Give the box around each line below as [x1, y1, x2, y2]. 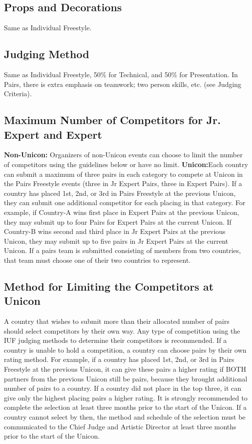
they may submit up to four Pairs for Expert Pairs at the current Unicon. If [4, 216, 231, 227]
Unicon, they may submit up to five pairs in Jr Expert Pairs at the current [4, 235, 229, 246]
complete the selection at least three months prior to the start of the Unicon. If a [4, 402, 247, 412]
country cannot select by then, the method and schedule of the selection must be [4, 412, 246, 422]
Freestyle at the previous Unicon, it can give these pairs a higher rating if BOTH [4, 364, 246, 374]
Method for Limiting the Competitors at [4, 278, 214, 294]
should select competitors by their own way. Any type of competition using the [4, 325, 240, 336]
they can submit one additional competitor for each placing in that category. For [4, 197, 246, 208]
